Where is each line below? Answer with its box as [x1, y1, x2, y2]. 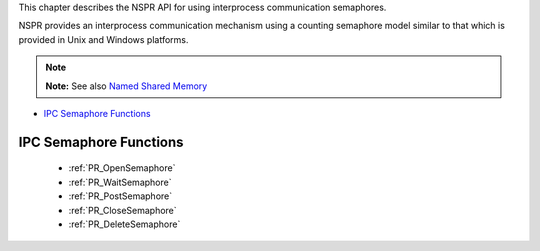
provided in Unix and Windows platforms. [18, 33, 189, 45]
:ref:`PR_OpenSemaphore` [68, 162, 176, 174]
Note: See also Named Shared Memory [45, 80, 208, 92]
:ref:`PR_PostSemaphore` [68, 190, 173, 202]
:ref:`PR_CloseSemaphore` [68, 204, 177, 216]
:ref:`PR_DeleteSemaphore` [68, 218, 181, 230]
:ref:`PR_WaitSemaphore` [68, 176, 172, 188]
